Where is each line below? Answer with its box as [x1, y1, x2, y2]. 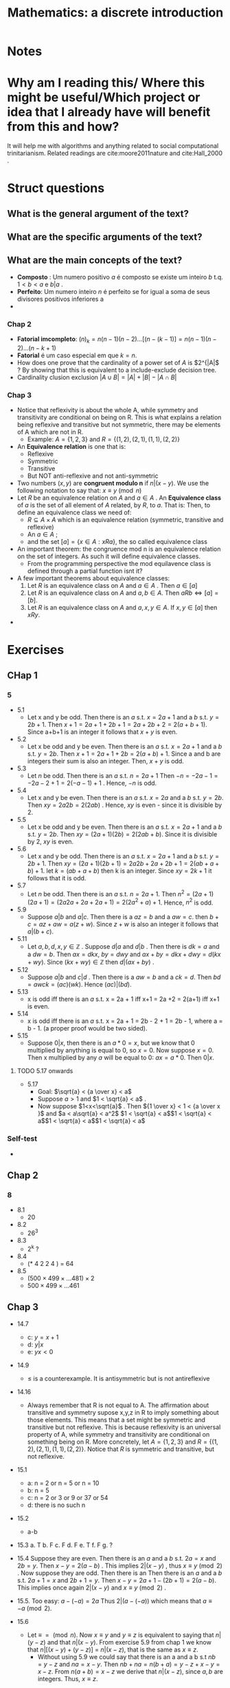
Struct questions [7, 180, 105, 196]
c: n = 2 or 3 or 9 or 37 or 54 [27, 1493, 108, 1501]
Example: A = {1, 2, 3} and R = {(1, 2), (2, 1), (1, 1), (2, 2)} [27, 435, 181, 443]
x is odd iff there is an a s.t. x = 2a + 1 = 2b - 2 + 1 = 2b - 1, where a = [27, 1017, 223, 1025]
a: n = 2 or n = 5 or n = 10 [27, 1479, 100, 1487]
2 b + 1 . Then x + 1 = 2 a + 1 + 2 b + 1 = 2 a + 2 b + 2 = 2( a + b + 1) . [27, 721, 207, 729]
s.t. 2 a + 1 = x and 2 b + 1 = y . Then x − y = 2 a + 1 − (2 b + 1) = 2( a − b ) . [16, 1576, 216, 1584]
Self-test [7, 1134, 38, 1143]
